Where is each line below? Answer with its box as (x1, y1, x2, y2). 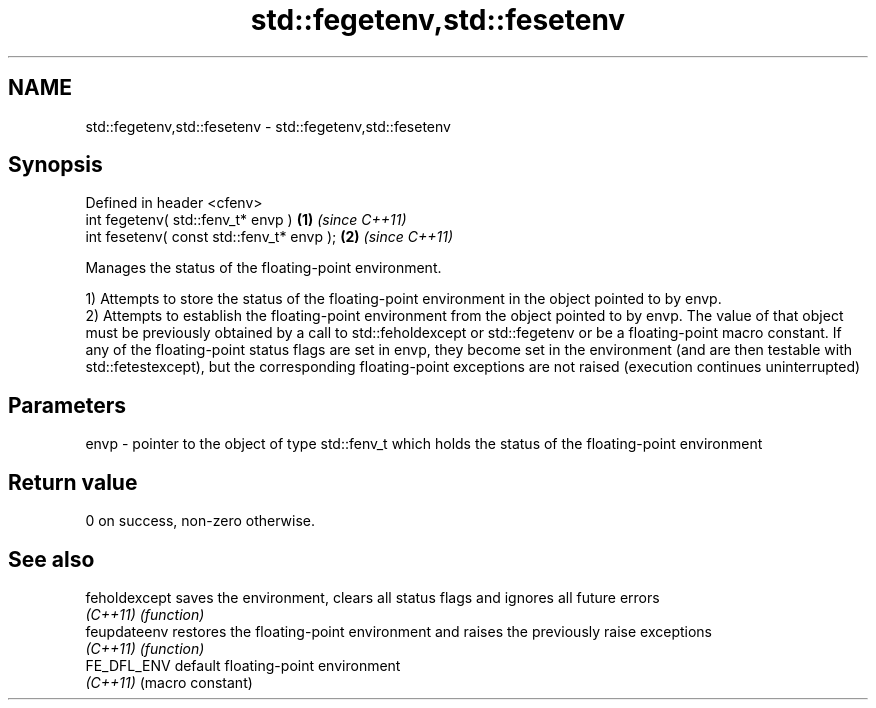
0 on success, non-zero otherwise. (85, 512, 316, 530)
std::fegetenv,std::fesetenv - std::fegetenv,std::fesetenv (85, 117, 451, 135)
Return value (8, 469, 138, 495)
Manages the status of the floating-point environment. (85, 259, 442, 277)
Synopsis (8, 152, 103, 178)
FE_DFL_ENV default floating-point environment (85, 656, 401, 674)
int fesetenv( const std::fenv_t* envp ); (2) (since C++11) (85, 228, 453, 246)
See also (8, 546, 95, 572)
